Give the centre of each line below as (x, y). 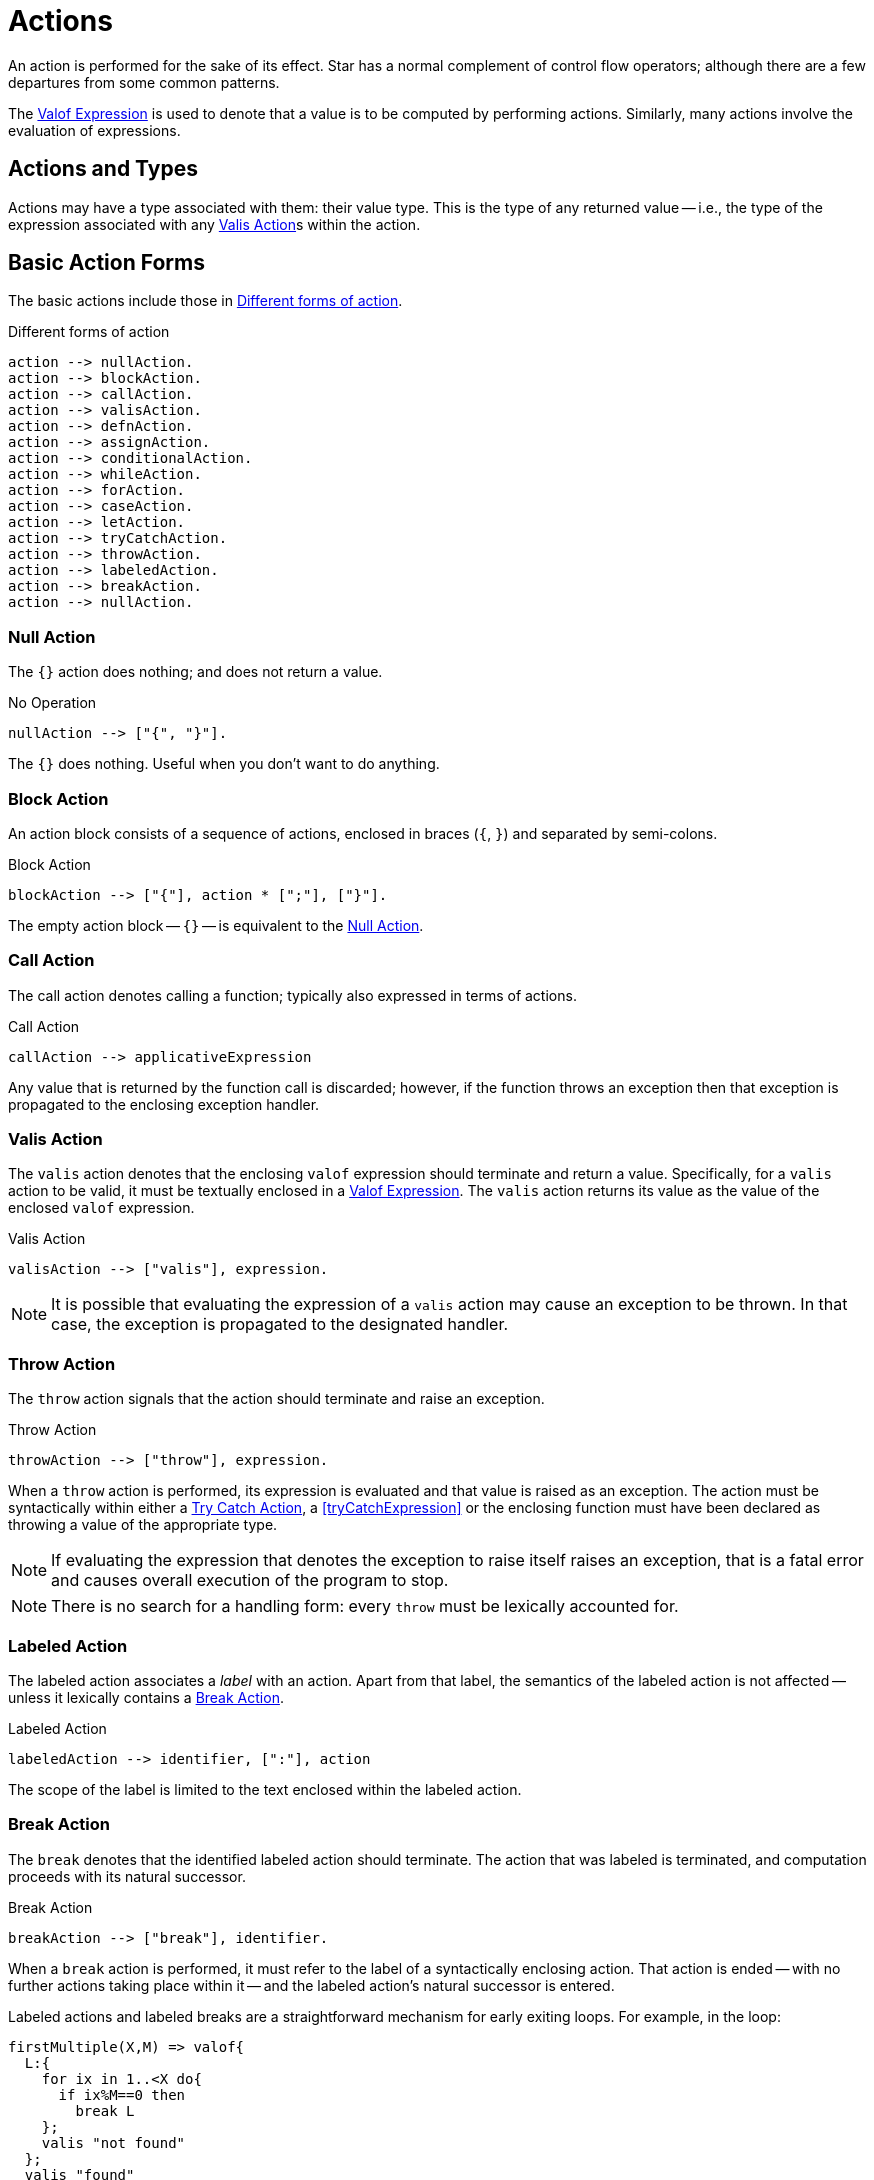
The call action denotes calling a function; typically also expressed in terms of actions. (292, 995)
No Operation (52, 703)
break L (105, 2110)
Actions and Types (103, 169)
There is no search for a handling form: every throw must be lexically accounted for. (365, 1606)
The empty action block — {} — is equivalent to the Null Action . (216, 925)
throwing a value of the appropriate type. (143, 1525)
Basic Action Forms (106, 263)
